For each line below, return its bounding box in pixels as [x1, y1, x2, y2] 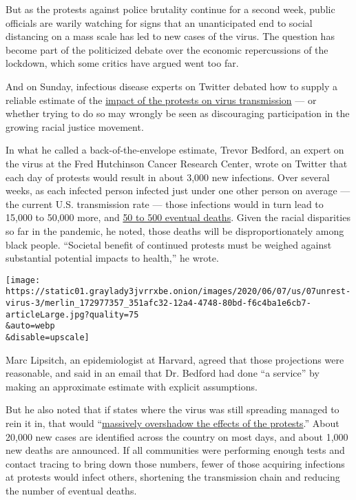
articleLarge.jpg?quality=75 [6, 309, 139, 320]
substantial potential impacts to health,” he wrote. [6, 251, 219, 265]
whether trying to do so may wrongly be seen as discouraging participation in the [6, 106, 350, 121]
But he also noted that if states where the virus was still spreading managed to [6, 402, 339, 417]
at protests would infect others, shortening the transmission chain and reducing [6, 470, 340, 484]
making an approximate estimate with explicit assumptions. [6, 379, 258, 393]
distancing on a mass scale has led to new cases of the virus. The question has [6, 29, 335, 43]
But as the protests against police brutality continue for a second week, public [6, 2, 335, 16]
